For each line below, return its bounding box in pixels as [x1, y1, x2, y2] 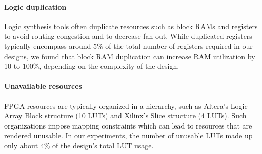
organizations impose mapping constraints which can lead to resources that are [4, 120, 252, 131]
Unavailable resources [4, 81, 82, 91]
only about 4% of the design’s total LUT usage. [4, 140, 154, 150]
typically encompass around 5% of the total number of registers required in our [4, 40, 253, 51]
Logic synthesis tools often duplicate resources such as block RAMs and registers [4, 20, 258, 31]
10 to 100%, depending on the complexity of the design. [4, 61, 179, 71]
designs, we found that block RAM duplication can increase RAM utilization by [4, 50, 255, 61]
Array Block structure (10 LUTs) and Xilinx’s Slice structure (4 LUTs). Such [4, 110, 247, 121]
